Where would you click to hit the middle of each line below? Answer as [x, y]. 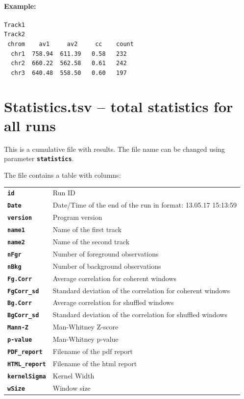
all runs [30, 125]
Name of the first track [87, 229]
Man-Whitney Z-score [85, 327]
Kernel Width [73, 375]
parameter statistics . [39, 158]
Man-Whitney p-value [85, 339]
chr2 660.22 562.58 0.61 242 [69, 63]
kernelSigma [27, 376]
